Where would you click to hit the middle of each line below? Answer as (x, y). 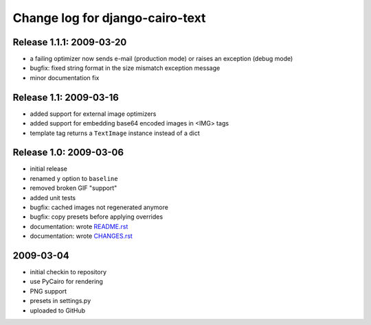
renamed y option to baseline (74, 178)
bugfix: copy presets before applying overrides (97, 217)
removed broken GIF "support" (74, 188)
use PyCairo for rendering (66, 282)
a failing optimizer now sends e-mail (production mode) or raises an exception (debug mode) (161, 59)
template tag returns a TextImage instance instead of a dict (115, 133)
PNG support (48, 291)
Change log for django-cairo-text (109, 18)
